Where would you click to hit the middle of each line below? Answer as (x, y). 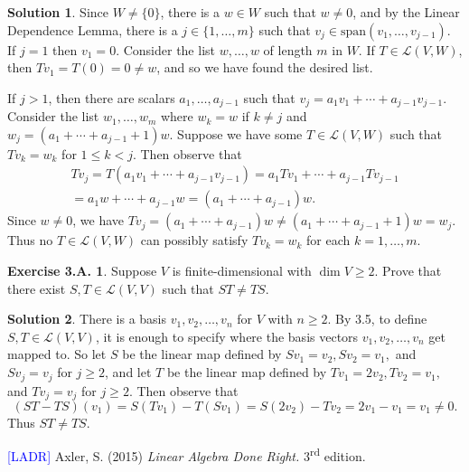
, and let (128, 372)
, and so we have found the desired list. (265, 67)
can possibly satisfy (194, 240)
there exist (37, 288)
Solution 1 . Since (58, 12)
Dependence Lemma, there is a (93, 29)
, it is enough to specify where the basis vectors (227, 336)
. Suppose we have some (236, 133)
